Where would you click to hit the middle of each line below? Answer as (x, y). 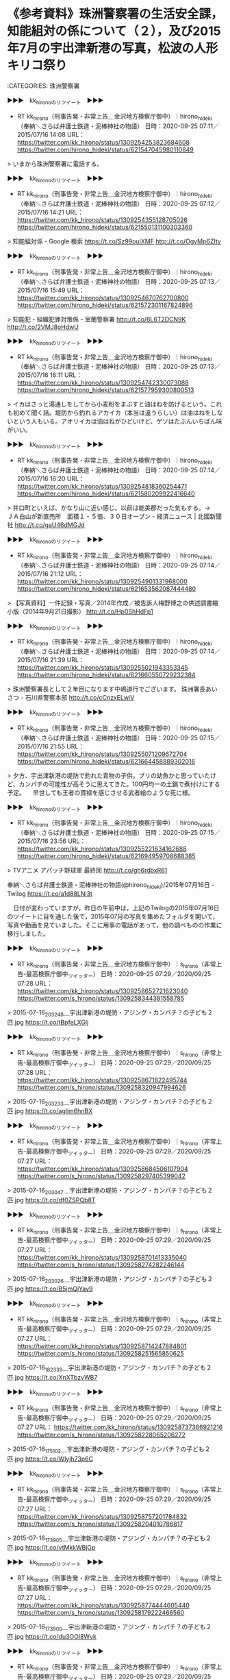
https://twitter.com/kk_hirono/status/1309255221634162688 (102, 849)
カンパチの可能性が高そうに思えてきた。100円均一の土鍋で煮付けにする (119, 784)
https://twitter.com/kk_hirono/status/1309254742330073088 (103, 383)
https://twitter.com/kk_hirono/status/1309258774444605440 (103, 1605)
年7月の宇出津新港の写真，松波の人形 (113, 48)
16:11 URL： (66, 375)
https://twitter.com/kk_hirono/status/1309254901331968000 (102, 581)
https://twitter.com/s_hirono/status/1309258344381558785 (101, 999)
